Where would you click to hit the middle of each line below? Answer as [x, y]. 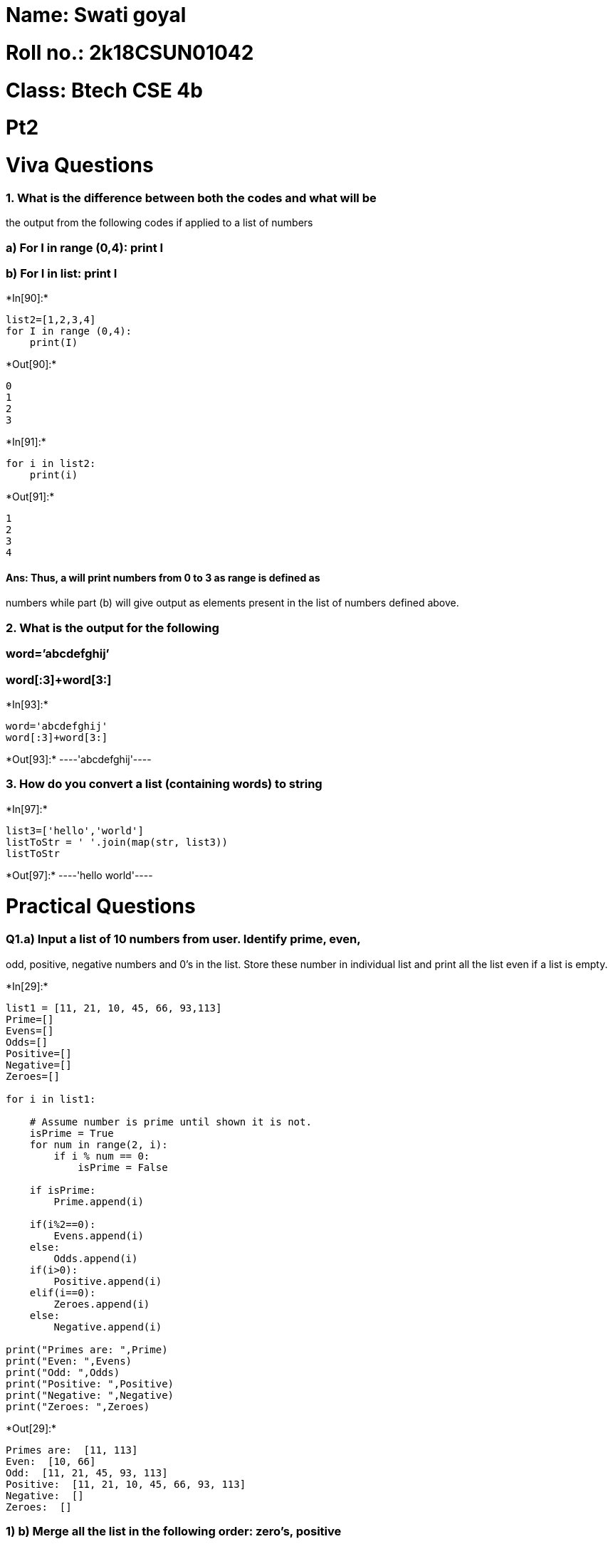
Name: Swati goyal [96, 15]
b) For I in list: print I [62, 273]
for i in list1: [51, 1099]
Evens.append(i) [99, 1235]
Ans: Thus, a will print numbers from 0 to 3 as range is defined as [163, 577]
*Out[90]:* [31, 364]
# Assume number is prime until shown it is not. [171, 1122]
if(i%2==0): [63, 1224]
